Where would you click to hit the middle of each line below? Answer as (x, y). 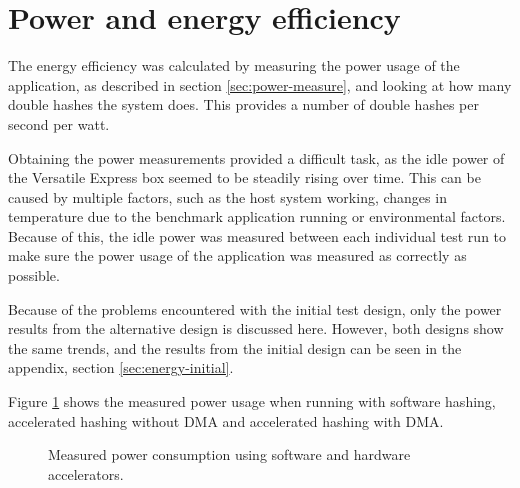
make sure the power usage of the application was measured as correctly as (237, 255)
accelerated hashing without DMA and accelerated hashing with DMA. (226, 420)
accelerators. (86, 473)
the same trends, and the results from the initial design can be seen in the (235, 347)
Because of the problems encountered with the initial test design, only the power (255, 308)
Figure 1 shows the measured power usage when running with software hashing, (252, 401)
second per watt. (59, 123)
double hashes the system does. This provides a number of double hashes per (243, 104)
